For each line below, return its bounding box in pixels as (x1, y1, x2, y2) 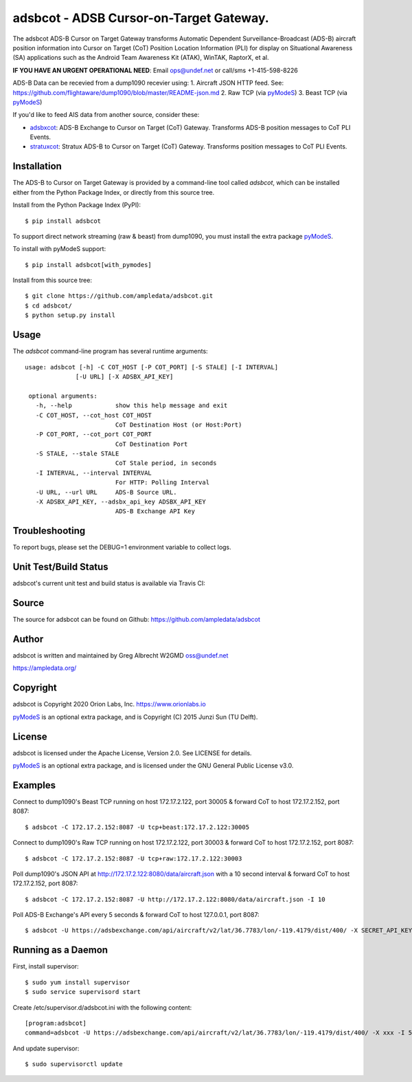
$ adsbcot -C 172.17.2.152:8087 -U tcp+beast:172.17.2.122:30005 (25, 823, 250, 831)
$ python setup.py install (25, 312, 116, 319)
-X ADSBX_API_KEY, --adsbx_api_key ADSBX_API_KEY (35, 498, 206, 506)
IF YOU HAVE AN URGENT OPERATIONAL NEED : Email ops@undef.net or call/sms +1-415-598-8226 (12, 66, 299, 74)
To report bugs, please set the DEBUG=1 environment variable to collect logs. (12, 543, 231, 552)
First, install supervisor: (12, 962, 79, 971)
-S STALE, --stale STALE (35, 450, 119, 457)
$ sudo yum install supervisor (25, 978, 130, 986)
